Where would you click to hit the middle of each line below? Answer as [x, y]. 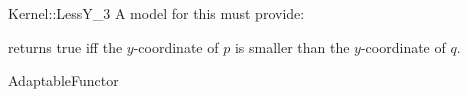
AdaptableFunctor [63, 80]
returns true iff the [65, 46]
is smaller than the [292, 46]
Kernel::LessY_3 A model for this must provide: [156, 13]
